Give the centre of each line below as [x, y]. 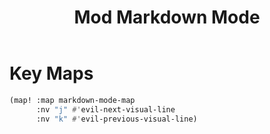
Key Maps [51, 73]
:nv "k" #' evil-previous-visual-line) [116, 119]
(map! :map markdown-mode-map [72, 100]
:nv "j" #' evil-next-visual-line [105, 109]
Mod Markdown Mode [167, 17]
